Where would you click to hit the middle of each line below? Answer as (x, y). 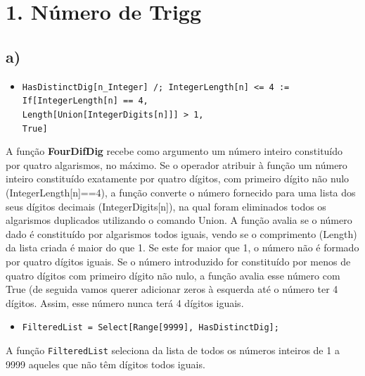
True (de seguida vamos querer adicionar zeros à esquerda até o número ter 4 (172, 289)
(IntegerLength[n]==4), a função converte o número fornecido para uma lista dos (181, 192)
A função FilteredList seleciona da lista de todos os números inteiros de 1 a (173, 350)
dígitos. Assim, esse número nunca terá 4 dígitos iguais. (125, 302)
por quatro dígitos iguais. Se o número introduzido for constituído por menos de (178, 261)
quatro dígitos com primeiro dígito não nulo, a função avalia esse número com (173, 275)
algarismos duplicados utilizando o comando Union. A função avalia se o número (179, 220)
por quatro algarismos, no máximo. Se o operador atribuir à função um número (177, 164)
